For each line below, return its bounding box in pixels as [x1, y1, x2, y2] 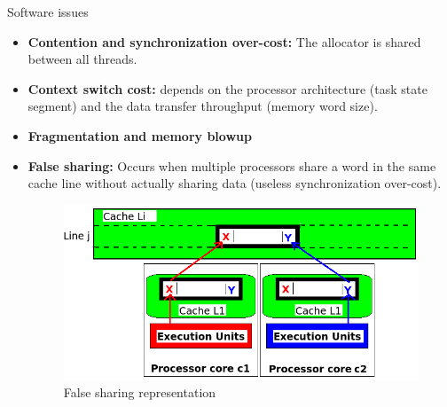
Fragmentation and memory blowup [27, 126, 252, 145]
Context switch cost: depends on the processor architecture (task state [27, 79, 427, 98]
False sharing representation [63, 383, 216, 402]
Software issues [7, 3, 89, 20]
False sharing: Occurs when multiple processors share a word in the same [27, 156, 436, 175]
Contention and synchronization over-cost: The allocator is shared [27, 32, 421, 51]
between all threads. [27, 50, 137, 68]
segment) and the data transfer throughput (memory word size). [27, 97, 378, 115]
